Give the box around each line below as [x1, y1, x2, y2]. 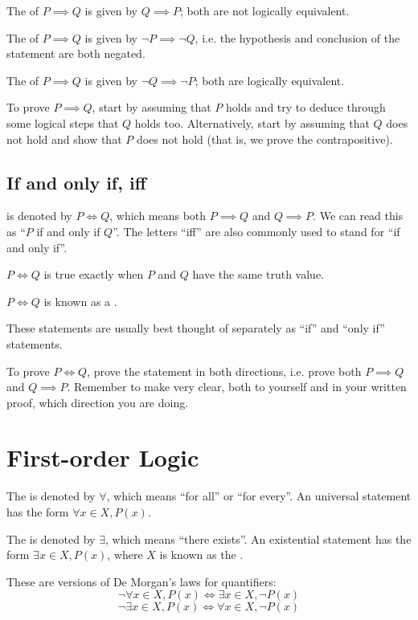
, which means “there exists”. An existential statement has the [104, 530, 412, 547]
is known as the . [159, 546, 244, 563]
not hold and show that [6, 130, 122, 147]
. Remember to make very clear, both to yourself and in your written [67, 378, 407, 395]
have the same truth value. [192, 266, 325, 283]
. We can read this [313, 207, 404, 224]
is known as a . [43, 292, 117, 309]
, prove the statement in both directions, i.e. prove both [87, 362, 362, 379]
